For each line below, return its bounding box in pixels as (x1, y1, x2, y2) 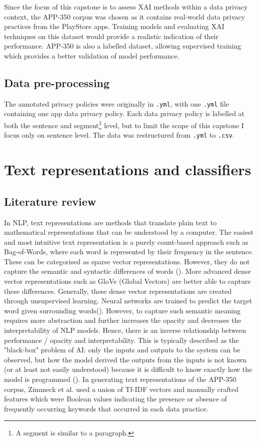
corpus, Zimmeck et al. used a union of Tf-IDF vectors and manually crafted (4, 383, 238, 394)
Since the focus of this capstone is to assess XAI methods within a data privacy (4, 2, 248, 12)
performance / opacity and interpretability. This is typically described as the (4, 334, 239, 345)
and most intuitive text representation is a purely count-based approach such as (4, 236, 248, 247)
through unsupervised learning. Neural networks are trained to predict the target (4, 295, 252, 306)
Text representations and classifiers (4, 159, 251, 180)
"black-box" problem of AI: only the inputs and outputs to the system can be (4, 344, 240, 355)
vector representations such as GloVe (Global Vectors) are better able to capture (4, 276, 251, 286)
